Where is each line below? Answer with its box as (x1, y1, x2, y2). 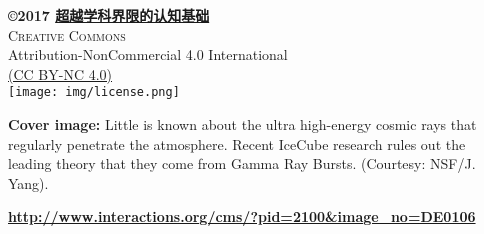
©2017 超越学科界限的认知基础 (8, 5, 210, 25)
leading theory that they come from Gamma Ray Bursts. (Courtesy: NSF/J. (8, 153, 476, 174)
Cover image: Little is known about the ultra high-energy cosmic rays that (8, 114, 477, 135)
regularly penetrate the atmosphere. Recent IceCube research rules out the (8, 133, 466, 154)
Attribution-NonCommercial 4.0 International (8, 44, 288, 65)
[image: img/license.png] (8, 85, 180, 100)
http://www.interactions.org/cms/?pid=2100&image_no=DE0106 (8, 206, 476, 227)
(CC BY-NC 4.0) (8, 63, 113, 84)
